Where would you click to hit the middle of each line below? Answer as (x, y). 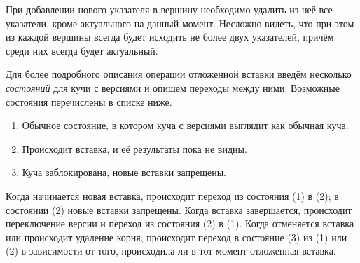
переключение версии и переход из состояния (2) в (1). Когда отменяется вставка (180, 223)
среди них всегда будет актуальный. (82, 50)
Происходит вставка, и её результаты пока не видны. (134, 148)
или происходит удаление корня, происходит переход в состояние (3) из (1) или (176, 237)
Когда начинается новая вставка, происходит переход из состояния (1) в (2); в (172, 195)
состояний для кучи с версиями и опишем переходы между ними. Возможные (173, 87)
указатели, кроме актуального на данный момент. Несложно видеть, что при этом (180, 23)
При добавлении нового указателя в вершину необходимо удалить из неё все (169, 9)
